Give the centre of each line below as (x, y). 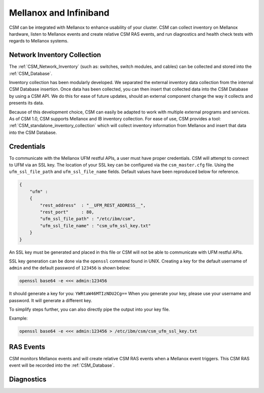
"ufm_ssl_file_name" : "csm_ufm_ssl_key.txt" (95, 226)
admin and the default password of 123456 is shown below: (70, 268)
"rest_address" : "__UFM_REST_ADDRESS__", (93, 205)
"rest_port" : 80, (67, 212)
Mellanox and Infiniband (59, 13)
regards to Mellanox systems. (39, 41)
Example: (18, 318)
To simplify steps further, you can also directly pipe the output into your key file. (89, 309)
